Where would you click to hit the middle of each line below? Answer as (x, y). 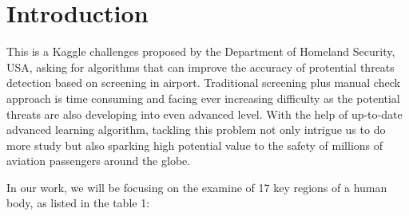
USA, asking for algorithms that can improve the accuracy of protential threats (201, 67)
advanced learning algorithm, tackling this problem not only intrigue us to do (196, 130)
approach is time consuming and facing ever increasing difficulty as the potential (203, 98)
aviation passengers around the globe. (99, 161)
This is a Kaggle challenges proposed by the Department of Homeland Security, (201, 51)
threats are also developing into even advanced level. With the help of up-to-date (204, 114)
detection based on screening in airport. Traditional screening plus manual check (203, 82)
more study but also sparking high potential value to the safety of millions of (195, 145)
